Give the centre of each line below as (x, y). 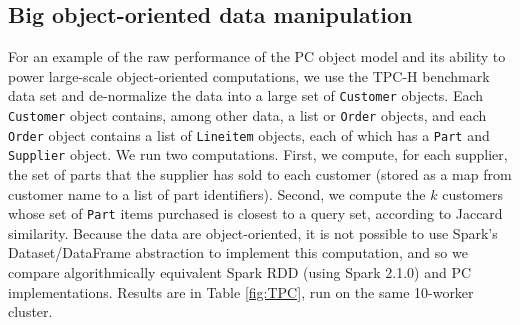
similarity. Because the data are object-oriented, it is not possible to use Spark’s (253, 232)
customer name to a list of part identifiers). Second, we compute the (217, 193)
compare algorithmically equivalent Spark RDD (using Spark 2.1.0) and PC (240, 272)
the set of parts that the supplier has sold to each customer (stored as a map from (260, 174)
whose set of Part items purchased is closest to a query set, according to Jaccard (255, 213)
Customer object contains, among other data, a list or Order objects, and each (247, 115)
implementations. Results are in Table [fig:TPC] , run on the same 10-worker (241, 291)
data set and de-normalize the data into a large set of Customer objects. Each (246, 95)
